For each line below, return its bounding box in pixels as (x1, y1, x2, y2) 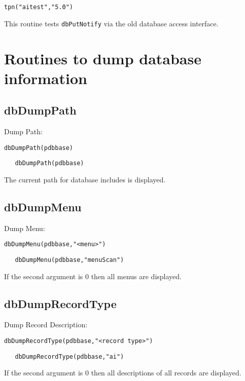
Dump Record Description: (4, 319, 88, 330)
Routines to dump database (4, 48, 201, 68)
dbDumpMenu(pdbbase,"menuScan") (15, 256, 124, 264)
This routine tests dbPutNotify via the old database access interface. (4, 18, 219, 28)
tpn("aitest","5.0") (4, 4, 74, 11)
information (4, 67, 87, 88)
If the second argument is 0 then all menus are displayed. (4, 271, 182, 281)
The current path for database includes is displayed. (4, 174, 166, 184)
